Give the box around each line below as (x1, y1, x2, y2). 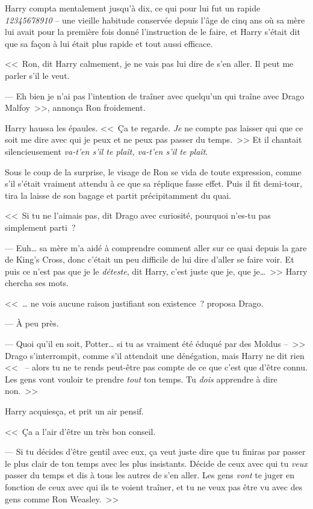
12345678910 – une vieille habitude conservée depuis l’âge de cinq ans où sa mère (5, 13, 305, 26)
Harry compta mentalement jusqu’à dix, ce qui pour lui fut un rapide (5, 2, 261, 14)
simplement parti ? (5, 220, 76, 233)
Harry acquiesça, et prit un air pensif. (5, 405, 144, 417)
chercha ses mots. (5, 276, 69, 289)
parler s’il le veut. (5, 69, 70, 81)
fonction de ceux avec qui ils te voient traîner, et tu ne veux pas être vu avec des (5, 481, 303, 493)
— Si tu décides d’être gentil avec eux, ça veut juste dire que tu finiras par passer (5, 445, 306, 458)
